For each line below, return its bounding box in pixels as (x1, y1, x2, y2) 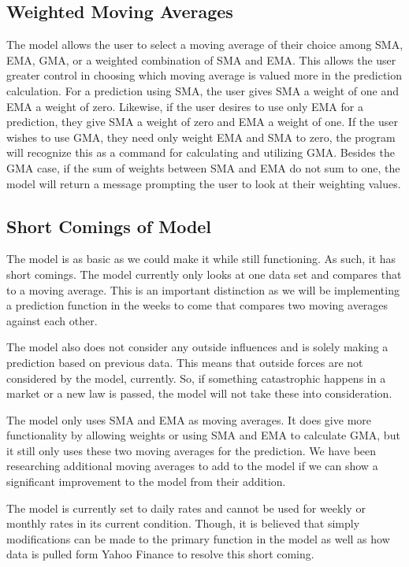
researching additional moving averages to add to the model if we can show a (6, 458, 378, 474)
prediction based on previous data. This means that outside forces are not (6, 354, 363, 370)
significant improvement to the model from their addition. (6, 473, 286, 490)
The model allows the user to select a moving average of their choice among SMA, (6, 36, 403, 53)
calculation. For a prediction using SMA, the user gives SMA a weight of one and (6, 82, 399, 98)
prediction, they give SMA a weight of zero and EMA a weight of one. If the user (6, 113, 398, 130)
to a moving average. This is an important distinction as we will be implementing (6, 281, 400, 298)
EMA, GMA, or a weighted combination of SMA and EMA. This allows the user (6, 51, 396, 68)
